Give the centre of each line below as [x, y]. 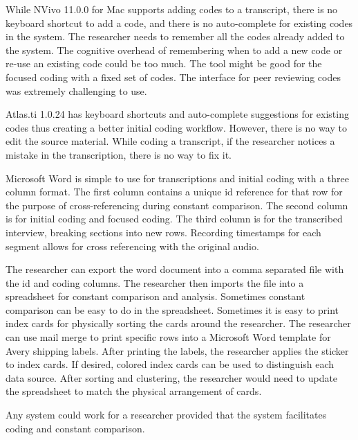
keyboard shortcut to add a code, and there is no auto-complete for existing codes [179, 23]
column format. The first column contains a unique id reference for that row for [174, 192]
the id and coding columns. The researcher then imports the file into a [155, 282]
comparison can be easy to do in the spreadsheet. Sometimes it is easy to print [172, 309]
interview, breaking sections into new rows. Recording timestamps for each [163, 232]
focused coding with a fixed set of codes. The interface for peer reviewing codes [173, 77]
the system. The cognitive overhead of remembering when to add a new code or [174, 50]
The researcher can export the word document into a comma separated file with [175, 269]
